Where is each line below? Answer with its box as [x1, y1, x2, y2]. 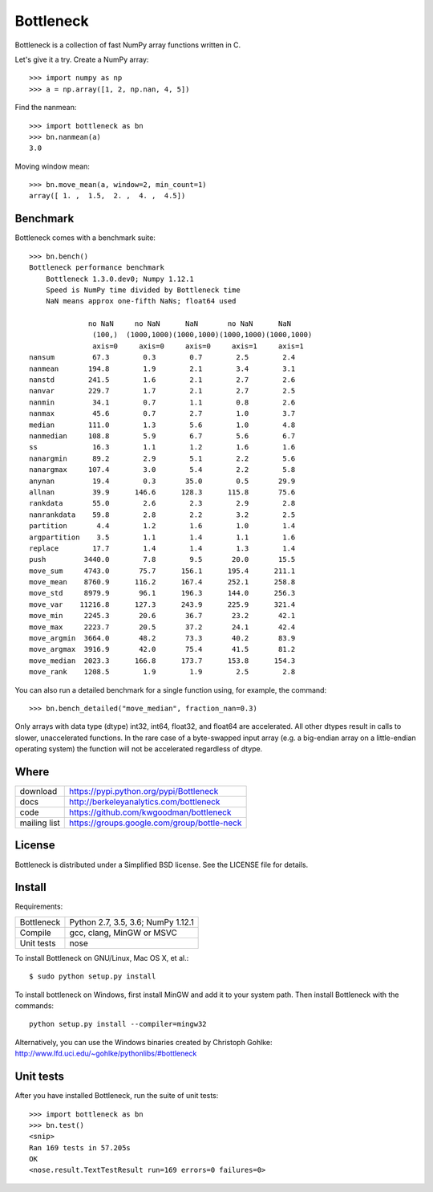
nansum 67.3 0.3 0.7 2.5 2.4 [29, 353, 296, 362]
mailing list [19, 817, 60, 828]
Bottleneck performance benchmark [29, 263, 164, 272]
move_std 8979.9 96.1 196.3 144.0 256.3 [29, 588, 296, 598]
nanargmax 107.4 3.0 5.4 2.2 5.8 [29, 466, 296, 474]
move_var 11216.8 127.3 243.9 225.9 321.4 [29, 600, 296, 609]
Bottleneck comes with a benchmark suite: [14, 233, 156, 242]
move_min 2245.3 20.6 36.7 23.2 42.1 [29, 611, 296, 620]
